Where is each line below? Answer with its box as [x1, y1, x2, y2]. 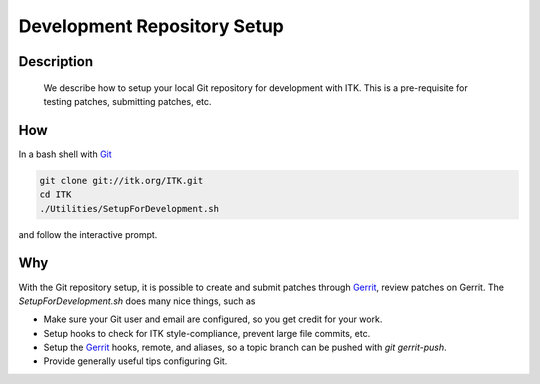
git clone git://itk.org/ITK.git [39, 175, 204, 186]
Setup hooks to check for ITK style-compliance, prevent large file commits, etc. [43, 327, 371, 339]
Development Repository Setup [18, 15, 284, 37]
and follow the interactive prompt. [18, 228, 158, 240]
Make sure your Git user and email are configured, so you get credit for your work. [43, 313, 383, 325]
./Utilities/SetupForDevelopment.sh [39, 203, 220, 214]
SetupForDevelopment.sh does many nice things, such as [18, 295, 256, 307]
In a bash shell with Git [18, 148, 112, 160]
